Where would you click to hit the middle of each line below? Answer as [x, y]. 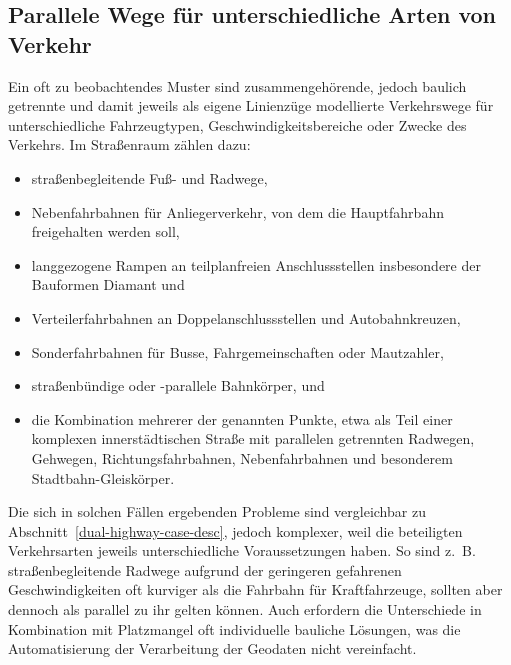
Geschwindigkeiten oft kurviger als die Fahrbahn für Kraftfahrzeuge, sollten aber [255, 589]
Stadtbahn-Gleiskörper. [103, 477]
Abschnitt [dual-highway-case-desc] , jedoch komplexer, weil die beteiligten [235, 530]
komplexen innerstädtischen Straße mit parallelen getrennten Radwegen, [253, 438]
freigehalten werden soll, [105, 231]
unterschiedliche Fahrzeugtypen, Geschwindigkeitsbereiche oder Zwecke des [237, 124]
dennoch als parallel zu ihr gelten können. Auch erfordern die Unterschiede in [245, 609]
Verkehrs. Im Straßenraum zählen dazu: [129, 144]
